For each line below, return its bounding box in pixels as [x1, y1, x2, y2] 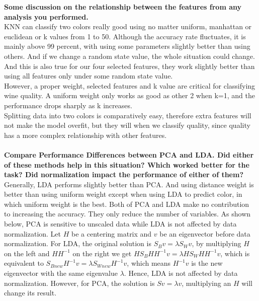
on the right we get [72, 248, 132, 258]
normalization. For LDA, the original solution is [4, 238, 151, 249]
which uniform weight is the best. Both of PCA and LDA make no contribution [4, 198, 249, 209]
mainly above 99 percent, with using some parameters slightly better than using [4, 41, 250, 51]
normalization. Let [4, 228, 61, 239]
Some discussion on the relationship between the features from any [4, 2, 241, 12]
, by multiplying [192, 238, 241, 249]
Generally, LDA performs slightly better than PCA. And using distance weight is [4, 179, 254, 189]
